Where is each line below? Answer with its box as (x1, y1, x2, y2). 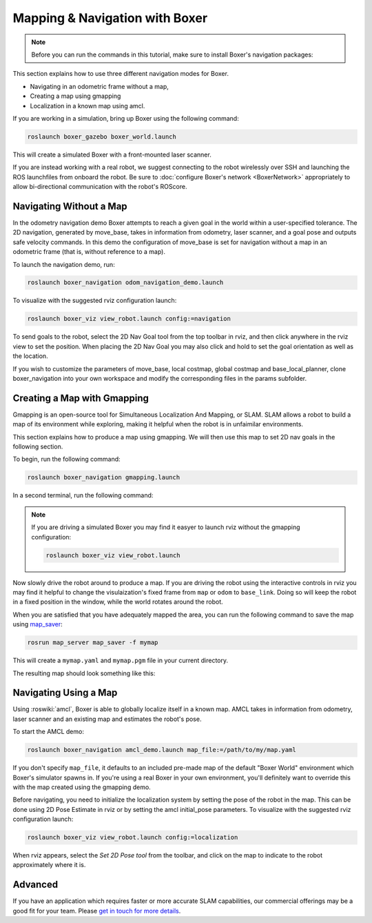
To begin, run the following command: (12, 455, 121, 464)
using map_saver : (12, 620, 63, 628)
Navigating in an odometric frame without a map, (30, 82, 169, 90)
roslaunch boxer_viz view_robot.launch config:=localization (27, 833, 238, 842)
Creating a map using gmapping (30, 92, 121, 100)
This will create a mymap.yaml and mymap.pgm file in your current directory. (12, 656, 229, 665)
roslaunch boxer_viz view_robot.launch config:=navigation (27, 315, 231, 323)
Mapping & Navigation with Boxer (12, 10, 208, 26)
